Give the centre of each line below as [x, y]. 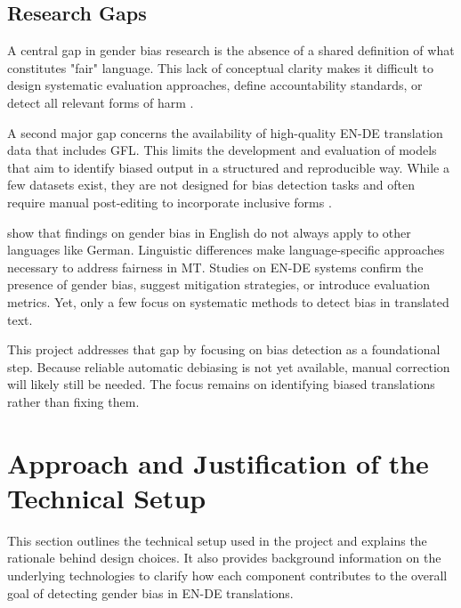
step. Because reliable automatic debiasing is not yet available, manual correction [229, 366]
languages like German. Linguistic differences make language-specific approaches [226, 250]
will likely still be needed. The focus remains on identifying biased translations [221, 384]
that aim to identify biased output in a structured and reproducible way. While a [228, 167]
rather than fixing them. [73, 401]
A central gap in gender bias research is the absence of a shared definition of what [231, 50]
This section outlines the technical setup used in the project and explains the [217, 540]
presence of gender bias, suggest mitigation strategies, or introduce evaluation [219, 284]
